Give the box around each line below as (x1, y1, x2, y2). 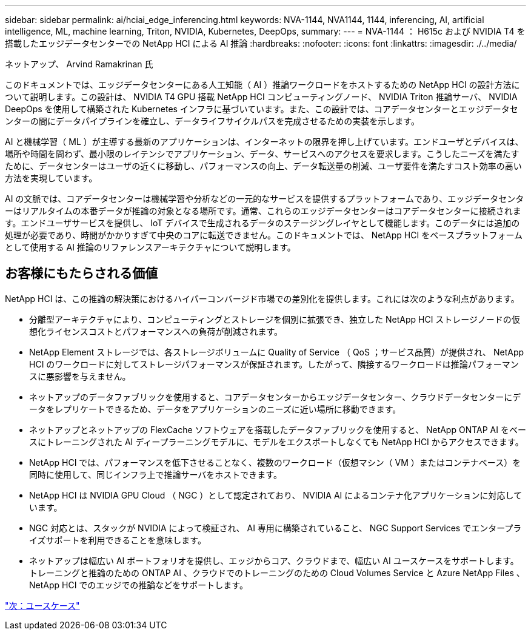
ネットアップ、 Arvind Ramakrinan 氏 (5, 59, 153, 69)
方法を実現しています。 (5, 173, 98, 183)
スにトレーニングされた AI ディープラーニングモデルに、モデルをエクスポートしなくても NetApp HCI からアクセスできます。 (29, 436, 524, 447)
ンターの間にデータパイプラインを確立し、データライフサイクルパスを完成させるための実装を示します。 (5, 116, 419, 126)
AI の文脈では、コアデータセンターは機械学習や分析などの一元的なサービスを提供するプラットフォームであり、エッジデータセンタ (5, 193, 524, 204)
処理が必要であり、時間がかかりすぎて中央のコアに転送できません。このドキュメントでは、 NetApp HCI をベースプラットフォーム (5, 230, 523, 240)
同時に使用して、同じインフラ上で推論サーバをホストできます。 (29, 469, 282, 480)
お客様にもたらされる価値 (5, 266, 158, 281)
